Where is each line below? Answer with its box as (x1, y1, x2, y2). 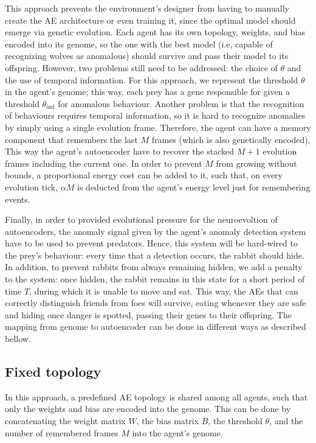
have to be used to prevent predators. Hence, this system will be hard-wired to (5, 237, 298, 249)
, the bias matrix (136, 414, 199, 427)
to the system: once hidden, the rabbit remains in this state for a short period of (5, 273, 305, 285)
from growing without (216, 156, 297, 169)
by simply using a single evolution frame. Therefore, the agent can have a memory (5, 120, 311, 133)
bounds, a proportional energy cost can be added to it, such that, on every (5, 169, 283, 181)
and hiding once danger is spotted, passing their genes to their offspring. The (5, 308, 292, 321)
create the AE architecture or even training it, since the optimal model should (5, 13, 296, 26)
